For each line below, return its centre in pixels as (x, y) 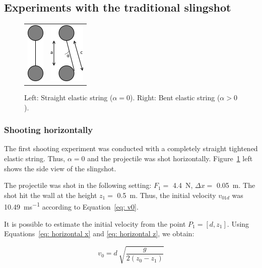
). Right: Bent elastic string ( (175, 97)
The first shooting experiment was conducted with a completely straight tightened (131, 148)
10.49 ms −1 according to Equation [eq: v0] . (71, 206)
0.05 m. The (236, 185)
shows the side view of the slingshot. (60, 168)
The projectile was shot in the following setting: (78, 185)
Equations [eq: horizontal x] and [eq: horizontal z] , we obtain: (99, 233)
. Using (238, 223)
